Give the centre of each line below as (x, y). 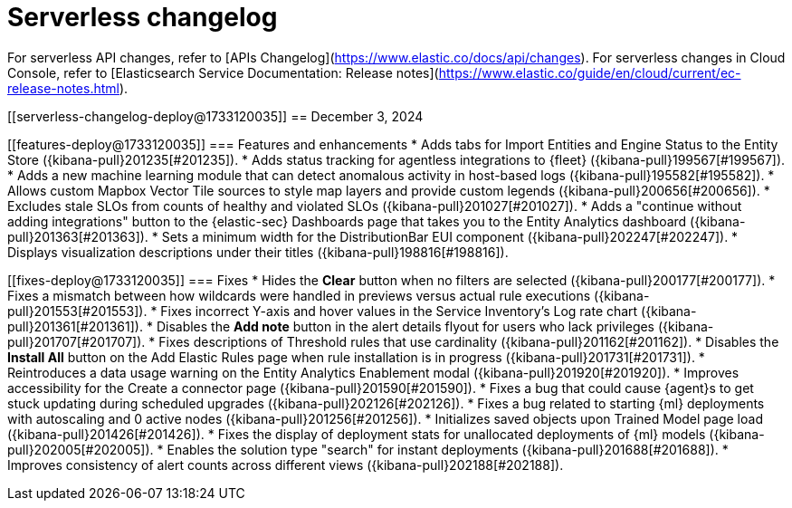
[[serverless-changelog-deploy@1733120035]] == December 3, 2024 (215, 116)
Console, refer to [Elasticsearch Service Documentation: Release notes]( (223, 72)
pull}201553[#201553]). (77, 311)
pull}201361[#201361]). (75, 326)
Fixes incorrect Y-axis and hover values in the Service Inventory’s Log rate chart (399, 311)
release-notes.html (63, 88)
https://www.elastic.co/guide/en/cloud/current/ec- (590, 72)
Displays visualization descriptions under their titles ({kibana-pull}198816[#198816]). (258, 252)
